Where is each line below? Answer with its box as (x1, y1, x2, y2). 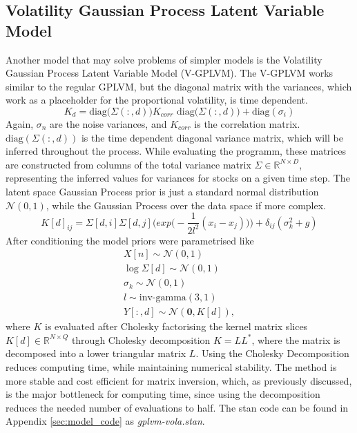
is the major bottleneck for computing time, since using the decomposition (6, 387, 320, 401)
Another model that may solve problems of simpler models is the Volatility (6, 52, 322, 66)
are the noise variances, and (50, 116, 167, 131)
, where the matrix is (251, 332, 340, 347)
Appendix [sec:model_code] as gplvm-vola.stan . (6, 414, 205, 428)
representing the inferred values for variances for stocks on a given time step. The (6, 171, 350, 185)
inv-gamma (139, 293, 186, 303)
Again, (6, 116, 34, 131)
